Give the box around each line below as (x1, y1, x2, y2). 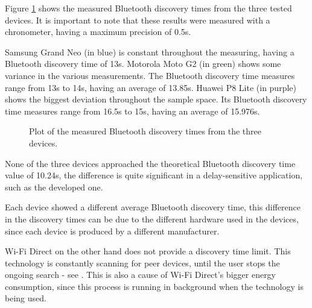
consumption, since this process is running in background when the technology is (5, 280, 304, 292)
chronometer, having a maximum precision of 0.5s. (5, 25, 191, 38)
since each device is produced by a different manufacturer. (5, 224, 220, 237)
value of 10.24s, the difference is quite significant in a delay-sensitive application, (5, 169, 303, 181)
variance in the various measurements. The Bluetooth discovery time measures (5, 69, 295, 81)
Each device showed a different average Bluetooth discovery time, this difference (5, 201, 301, 213)
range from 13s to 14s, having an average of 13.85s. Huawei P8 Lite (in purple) (5, 81, 296, 93)
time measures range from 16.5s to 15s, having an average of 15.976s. (5, 104, 260, 117)
